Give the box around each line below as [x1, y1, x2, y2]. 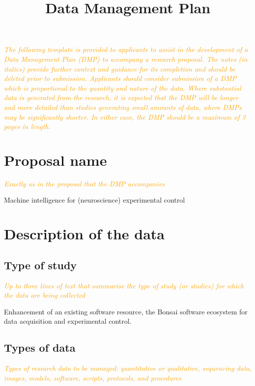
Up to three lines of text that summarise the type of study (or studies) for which [4, 280, 244, 290]
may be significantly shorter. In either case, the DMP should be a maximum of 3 [4, 111, 246, 122]
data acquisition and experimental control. [4, 316, 132, 326]
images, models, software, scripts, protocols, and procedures [4, 372, 181, 383]
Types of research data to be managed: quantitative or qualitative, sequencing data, [4, 363, 252, 373]
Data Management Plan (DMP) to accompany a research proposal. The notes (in [4, 53, 248, 64]
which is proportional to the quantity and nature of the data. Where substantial [4, 82, 241, 93]
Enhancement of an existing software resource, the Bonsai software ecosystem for [4, 306, 248, 316]
